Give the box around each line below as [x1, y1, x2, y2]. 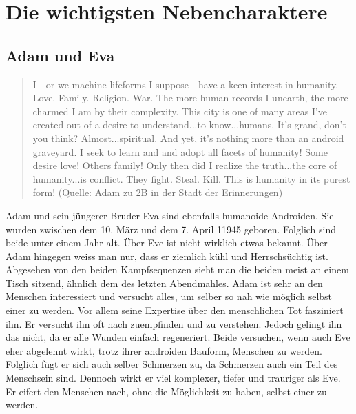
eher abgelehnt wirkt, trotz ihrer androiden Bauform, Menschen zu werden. [6, 343, 322, 357]
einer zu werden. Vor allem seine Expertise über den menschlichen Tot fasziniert [6, 303, 344, 317]
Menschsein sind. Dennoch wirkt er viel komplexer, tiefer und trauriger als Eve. [6, 371, 341, 385]
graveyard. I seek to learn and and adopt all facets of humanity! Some [32, 144, 328, 159]
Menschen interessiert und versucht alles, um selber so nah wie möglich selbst [6, 289, 333, 304]
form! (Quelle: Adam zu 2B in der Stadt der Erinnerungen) [32, 185, 283, 199]
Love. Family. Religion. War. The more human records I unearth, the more [32, 90, 348, 105]
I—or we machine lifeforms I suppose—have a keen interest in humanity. [32, 77, 339, 91]
